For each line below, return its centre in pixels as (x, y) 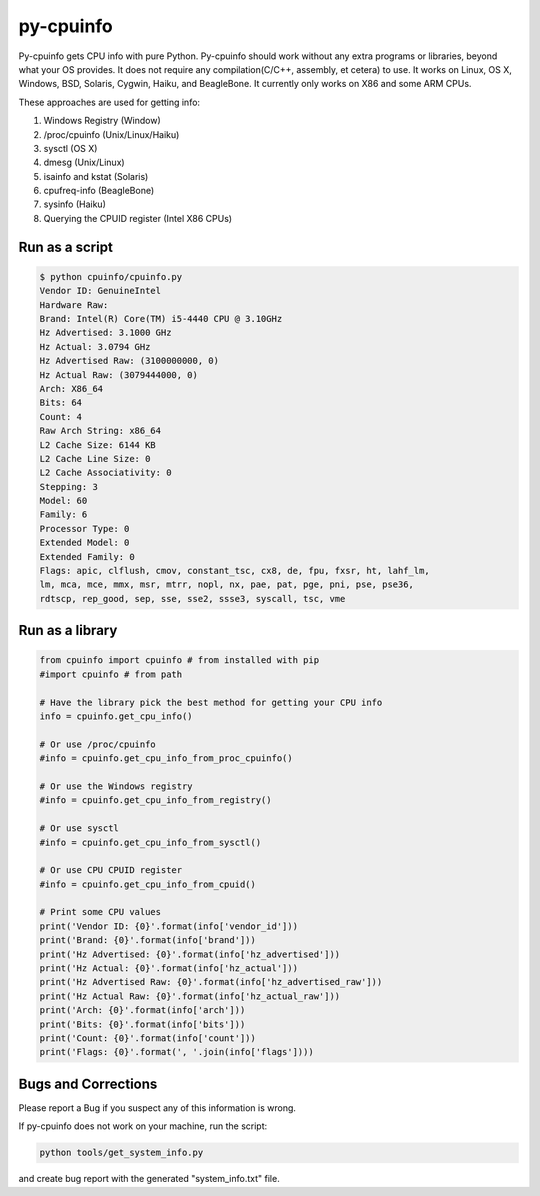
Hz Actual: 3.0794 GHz (95, 346)
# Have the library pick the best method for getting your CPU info (211, 702)
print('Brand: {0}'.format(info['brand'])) (148, 940)
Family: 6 (63, 514)
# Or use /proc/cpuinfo (98, 744)
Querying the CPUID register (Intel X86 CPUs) (138, 218)
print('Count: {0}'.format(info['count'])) (148, 1038)
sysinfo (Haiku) (75, 204)
